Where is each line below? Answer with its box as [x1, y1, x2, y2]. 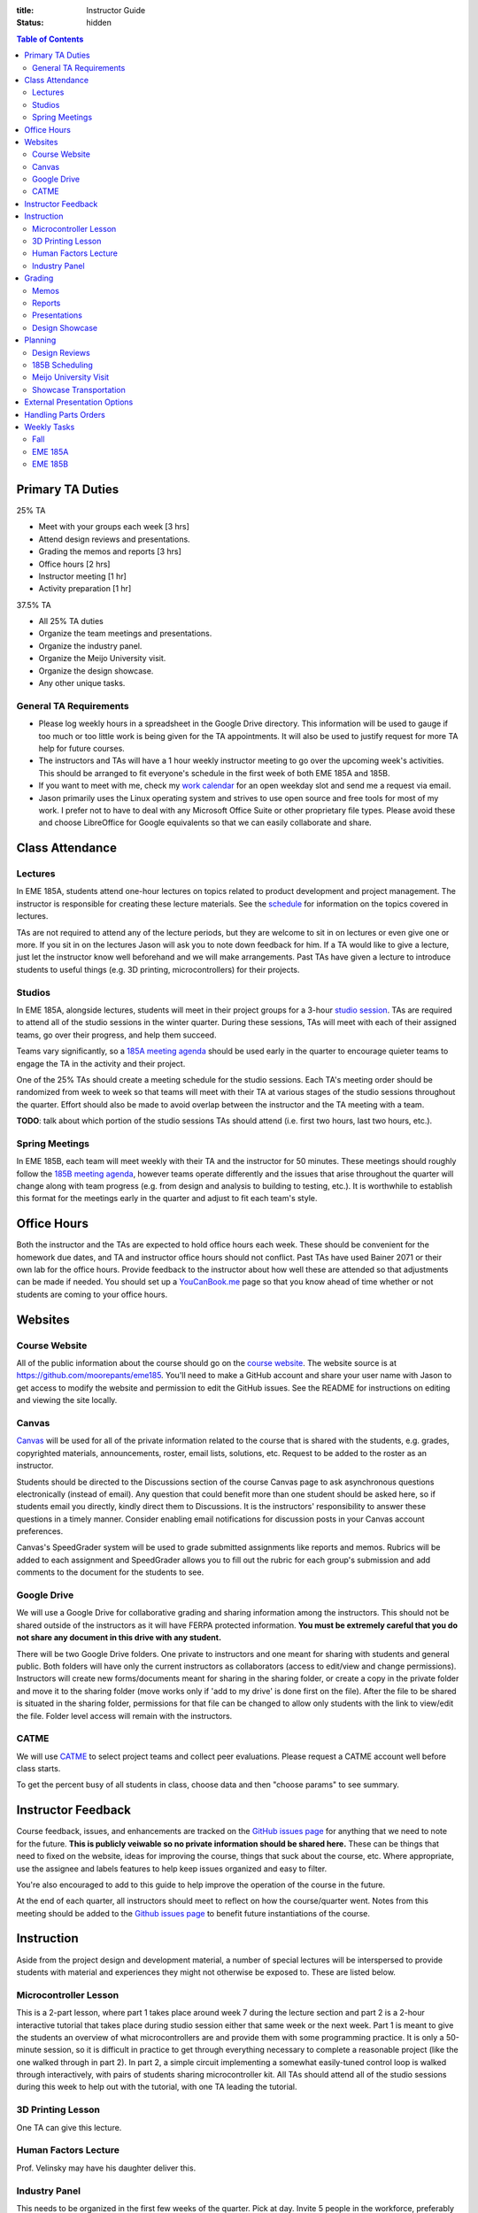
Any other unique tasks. [38, 678, 126, 689]
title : [16, 5, 35, 15]
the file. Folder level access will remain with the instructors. [16, 1710, 233, 1721]
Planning [24, 335, 57, 345]
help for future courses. [38, 743, 126, 753]
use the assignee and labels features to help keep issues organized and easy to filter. [16, 1863, 328, 1874]
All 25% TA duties [38, 616, 104, 627]
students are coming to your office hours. [16, 1289, 168, 1299]
